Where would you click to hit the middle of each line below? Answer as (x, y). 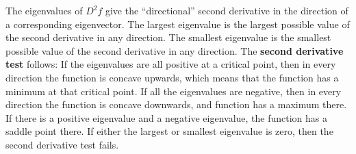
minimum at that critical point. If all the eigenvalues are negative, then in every (174, 91)
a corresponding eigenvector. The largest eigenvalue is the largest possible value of (178, 24)
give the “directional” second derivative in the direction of (227, 10)
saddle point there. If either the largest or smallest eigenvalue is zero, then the (169, 131)
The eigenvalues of (44, 10)
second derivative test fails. (62, 144)
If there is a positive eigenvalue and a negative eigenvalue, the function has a (167, 117)
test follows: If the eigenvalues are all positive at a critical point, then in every (171, 64)
